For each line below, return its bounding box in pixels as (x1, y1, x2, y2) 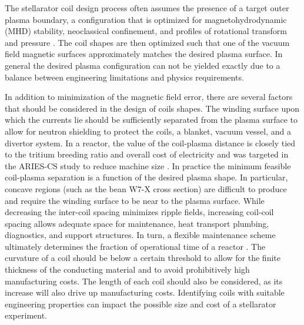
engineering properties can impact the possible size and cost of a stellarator (5, 297, 276, 310)
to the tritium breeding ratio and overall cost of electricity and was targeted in (5, 148, 289, 160)
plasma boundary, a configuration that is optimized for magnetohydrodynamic (5, 13, 287, 25)
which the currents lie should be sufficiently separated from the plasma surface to (5, 113, 298, 126)
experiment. (5, 309, 47, 321)
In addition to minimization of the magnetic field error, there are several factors (5, 91, 293, 103)
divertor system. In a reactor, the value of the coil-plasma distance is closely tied (5, 136, 296, 149)
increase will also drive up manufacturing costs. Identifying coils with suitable (5, 286, 285, 299)
